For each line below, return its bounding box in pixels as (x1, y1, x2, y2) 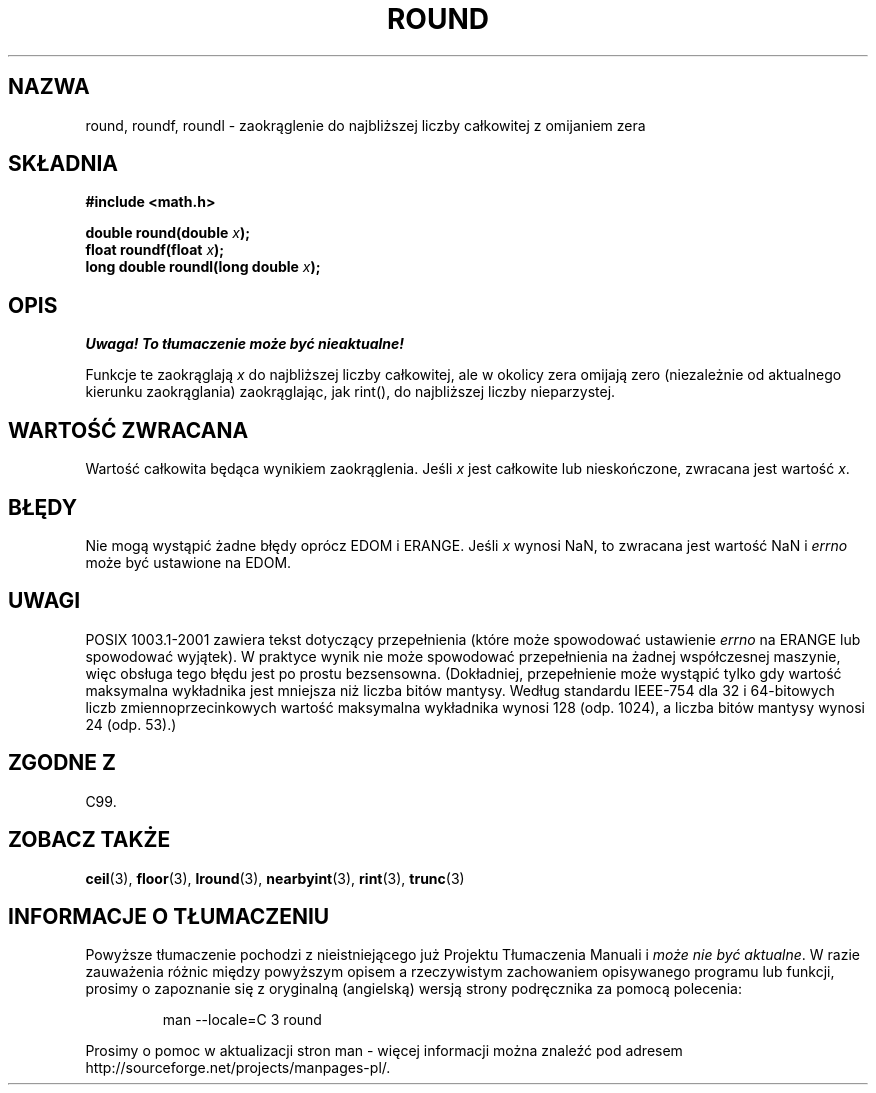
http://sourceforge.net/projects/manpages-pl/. (85, 1059, 391, 1077)
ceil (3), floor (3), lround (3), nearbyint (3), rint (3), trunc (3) (85, 869, 465, 887)
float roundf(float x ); (85, 241, 225, 259)
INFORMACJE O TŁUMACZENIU (8, 903, 330, 929)
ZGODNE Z (8, 750, 117, 776)
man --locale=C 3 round (162, 1011, 322, 1029)
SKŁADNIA (8, 151, 118, 177)
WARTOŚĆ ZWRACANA (8, 417, 249, 443)
